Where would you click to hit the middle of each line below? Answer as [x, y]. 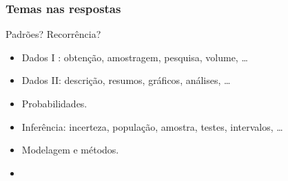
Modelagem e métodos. [70, 150]
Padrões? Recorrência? [53, 34]
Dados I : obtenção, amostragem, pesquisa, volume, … [135, 57]
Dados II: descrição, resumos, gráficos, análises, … [126, 80]
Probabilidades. [54, 103]
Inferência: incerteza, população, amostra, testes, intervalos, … [152, 126]
